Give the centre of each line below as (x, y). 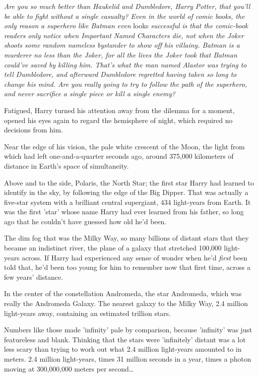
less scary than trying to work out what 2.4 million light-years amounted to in (123, 349)
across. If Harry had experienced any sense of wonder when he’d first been (134, 257)
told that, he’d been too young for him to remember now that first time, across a (127, 267)
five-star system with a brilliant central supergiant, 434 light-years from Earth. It (128, 202)
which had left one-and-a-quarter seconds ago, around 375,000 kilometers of (119, 156)
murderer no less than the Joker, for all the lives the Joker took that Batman (121, 54)
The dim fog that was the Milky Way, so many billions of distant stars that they (127, 238)
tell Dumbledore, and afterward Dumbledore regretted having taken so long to (120, 74)
